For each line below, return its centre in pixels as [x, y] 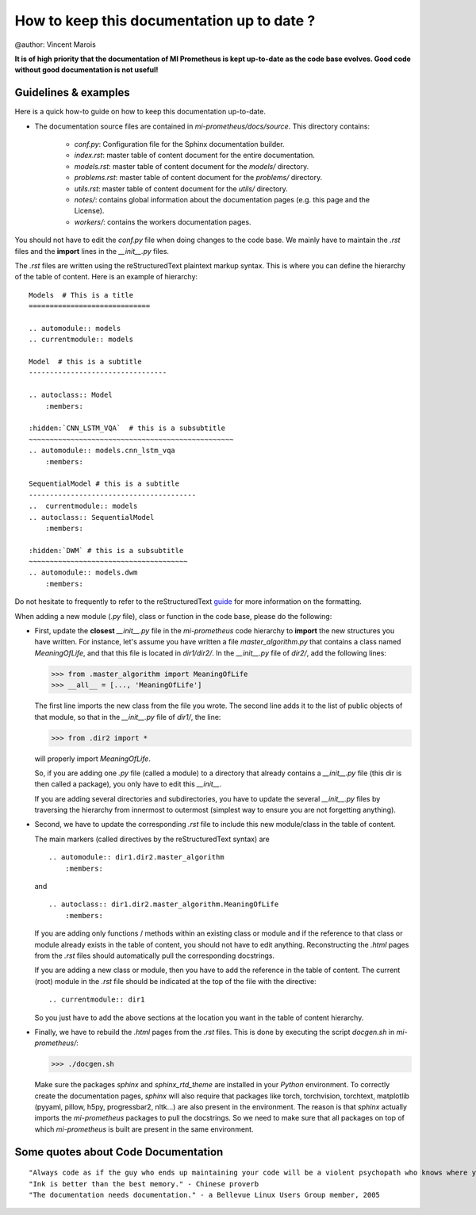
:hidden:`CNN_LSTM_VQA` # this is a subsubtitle [127, 428]
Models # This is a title [81, 295]
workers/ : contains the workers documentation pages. [163, 221]
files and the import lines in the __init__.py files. [92, 251]
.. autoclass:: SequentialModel [92, 517]
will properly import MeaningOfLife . [92, 759]
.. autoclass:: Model [71, 395]
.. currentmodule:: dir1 [97, 1000]
